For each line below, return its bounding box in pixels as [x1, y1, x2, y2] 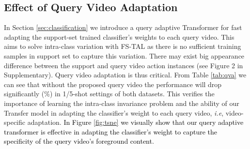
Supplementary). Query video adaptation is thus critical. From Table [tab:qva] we [4, 70, 247, 80]
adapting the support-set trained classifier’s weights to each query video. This [4, 31, 234, 42]
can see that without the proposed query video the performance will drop [4, 79, 222, 89]
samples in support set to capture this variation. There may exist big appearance [4, 50, 245, 60]
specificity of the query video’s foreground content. [4, 136, 154, 146]
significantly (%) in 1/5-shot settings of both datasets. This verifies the [4, 89, 215, 99]
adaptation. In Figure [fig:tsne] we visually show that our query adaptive [27, 117, 244, 127]
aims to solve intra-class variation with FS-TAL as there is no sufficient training [4, 41, 241, 51]
